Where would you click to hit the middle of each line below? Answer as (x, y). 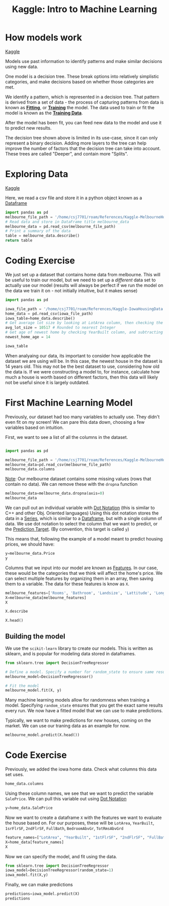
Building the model (35, 636)
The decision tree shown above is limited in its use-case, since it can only (81, 137)
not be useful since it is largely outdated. (47, 382)
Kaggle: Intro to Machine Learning (84, 9)
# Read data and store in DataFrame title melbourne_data (67, 222)
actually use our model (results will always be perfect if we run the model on (84, 285)
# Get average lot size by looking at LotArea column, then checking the (84, 323)
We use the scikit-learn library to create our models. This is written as (79, 648)
